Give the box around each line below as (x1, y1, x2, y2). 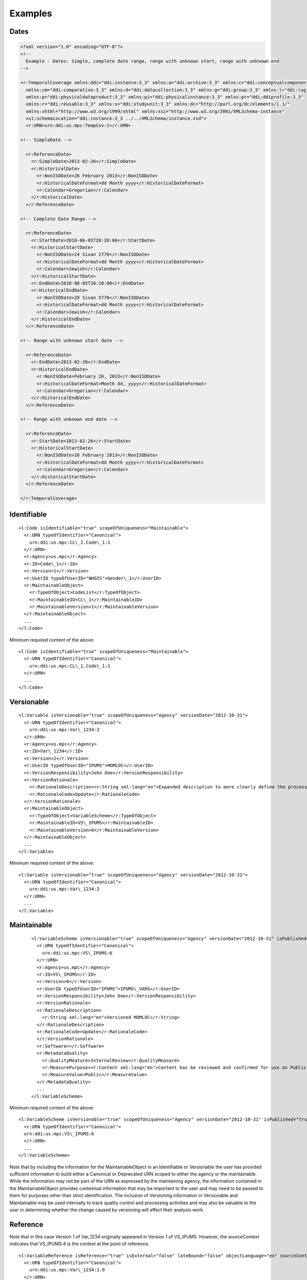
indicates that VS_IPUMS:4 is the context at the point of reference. (9, 1241, 149, 1247)
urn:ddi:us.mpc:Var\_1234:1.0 (29, 1267, 105, 1273)
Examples (9, 8, 52, 19)
